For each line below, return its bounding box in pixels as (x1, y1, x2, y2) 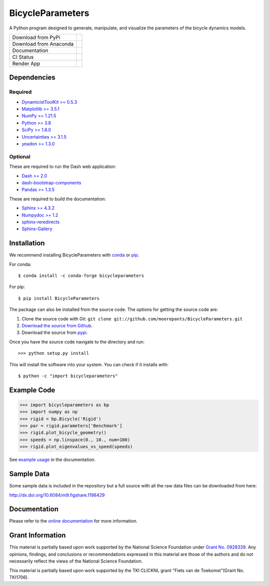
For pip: (9, 284, 25, 290)
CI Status (12, 53, 34, 60)
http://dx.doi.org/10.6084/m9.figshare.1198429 (9, 492, 105, 498)
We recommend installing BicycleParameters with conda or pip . (9, 252, 139, 258)
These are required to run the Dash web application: (9, 163, 117, 169)
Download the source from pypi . (21, 329, 88, 336)
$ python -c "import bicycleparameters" (18, 373, 118, 379)
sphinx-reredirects (21, 219, 60, 225)
